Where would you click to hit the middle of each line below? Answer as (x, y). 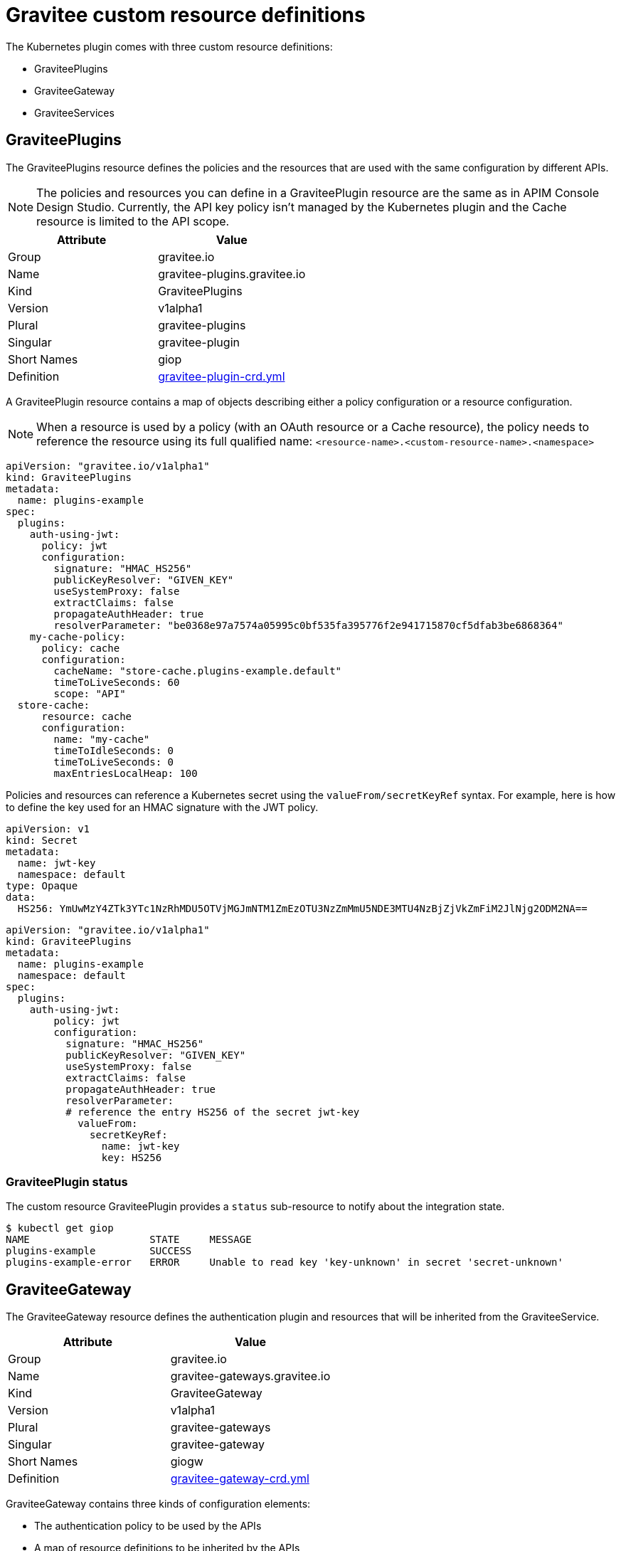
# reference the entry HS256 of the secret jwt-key (213, 1112)
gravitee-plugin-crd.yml (222, 376)
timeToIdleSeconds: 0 (114, 750)
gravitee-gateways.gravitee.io (250, 1376)
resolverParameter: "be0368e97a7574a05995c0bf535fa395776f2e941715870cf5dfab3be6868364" (308, 625)
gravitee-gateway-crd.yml (240, 1479)
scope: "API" (90, 693)
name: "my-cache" (102, 739)
